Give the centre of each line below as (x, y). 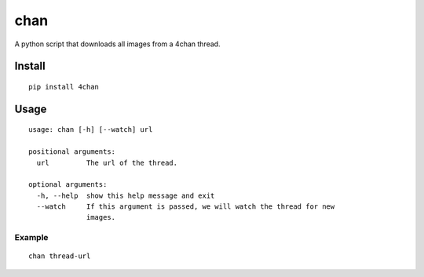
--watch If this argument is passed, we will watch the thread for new (186, 207)
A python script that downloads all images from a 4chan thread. (117, 44)
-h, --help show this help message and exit (126, 195)
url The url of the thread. (107, 162)
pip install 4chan (64, 87)
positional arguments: (72, 152)
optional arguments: (68, 185)
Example (31, 238)
